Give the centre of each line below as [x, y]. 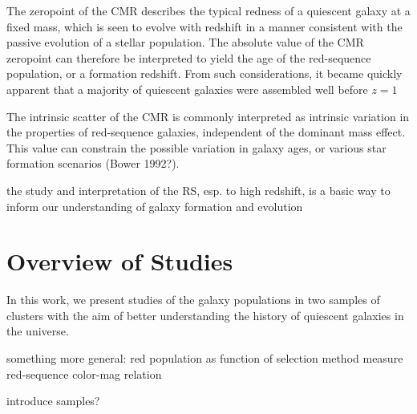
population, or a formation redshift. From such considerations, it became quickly [204, 73]
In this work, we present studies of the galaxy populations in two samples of [193, 300]
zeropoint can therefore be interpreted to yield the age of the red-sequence [189, 57]
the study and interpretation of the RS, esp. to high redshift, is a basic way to [198, 190]
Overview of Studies [120, 261]
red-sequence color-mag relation [84, 373]
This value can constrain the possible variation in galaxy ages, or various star [196, 147]
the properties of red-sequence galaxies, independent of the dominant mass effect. [206, 132]
